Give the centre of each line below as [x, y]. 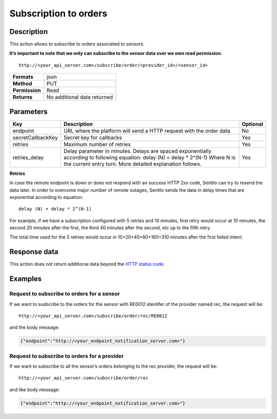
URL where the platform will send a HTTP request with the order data [147, 131]
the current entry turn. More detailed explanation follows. [132, 163]
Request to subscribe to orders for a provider [67, 356]
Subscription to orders [58, 13]
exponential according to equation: [46, 197]
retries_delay [28, 157]
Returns [23, 97]
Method [22, 84]
